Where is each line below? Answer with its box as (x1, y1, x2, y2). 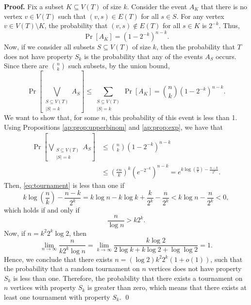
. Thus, (218, 20, 240, 30)
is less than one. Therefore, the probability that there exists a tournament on (13, 273, 243, 283)
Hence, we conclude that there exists (4, 254, 113, 264)
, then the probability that (156, 42, 235, 52)
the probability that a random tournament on (4, 263, 140, 274)
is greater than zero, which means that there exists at (87, 282, 247, 292)
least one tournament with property (4, 292, 110, 302)
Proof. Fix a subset (4, 1, 64, 11)
